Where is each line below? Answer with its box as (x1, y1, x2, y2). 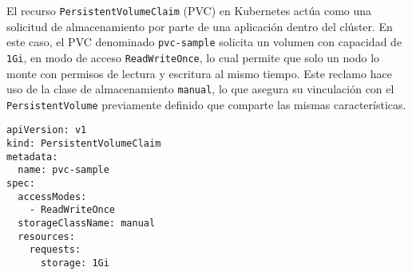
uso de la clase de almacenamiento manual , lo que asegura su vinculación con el (6, 81, 394, 97)
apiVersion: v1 (6, 124, 87, 136)
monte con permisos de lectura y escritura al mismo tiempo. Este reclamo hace (6, 65, 392, 81)
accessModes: (18, 191, 87, 202)
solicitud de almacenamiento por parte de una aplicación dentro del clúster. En (6, 18, 393, 34)
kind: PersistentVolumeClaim (6, 138, 161, 150)
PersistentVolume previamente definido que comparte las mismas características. (6, 96, 406, 112)
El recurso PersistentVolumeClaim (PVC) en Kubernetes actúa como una (6, 2, 372, 18)
